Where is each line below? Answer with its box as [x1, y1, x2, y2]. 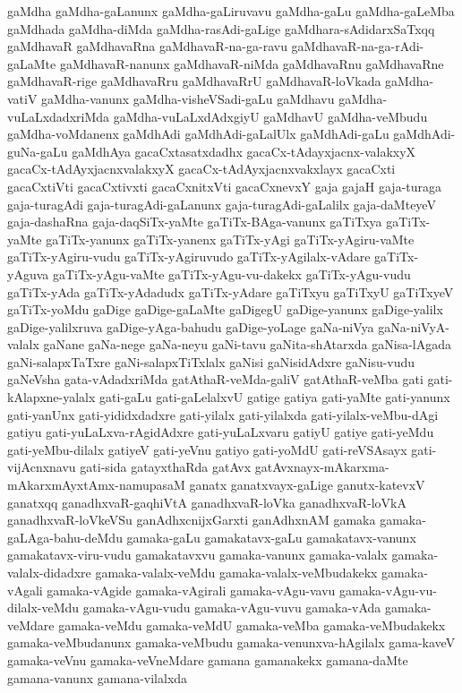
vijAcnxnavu [7, 458, 76, 476]
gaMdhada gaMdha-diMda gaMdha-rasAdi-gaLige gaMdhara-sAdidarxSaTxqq [7, 19, 435, 38]
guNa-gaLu [7, 141, 68, 160]
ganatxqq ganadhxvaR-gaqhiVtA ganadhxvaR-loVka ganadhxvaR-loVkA [7, 492, 406, 511]
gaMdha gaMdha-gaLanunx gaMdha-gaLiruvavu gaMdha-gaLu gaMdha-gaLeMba [7, 2, 455, 20]
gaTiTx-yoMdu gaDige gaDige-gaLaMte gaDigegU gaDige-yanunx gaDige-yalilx [7, 300, 443, 319]
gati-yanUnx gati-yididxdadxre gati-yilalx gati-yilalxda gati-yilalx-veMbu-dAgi [7, 405, 439, 423]
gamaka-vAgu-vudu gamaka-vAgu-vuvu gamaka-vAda [82, 598, 381, 617]
